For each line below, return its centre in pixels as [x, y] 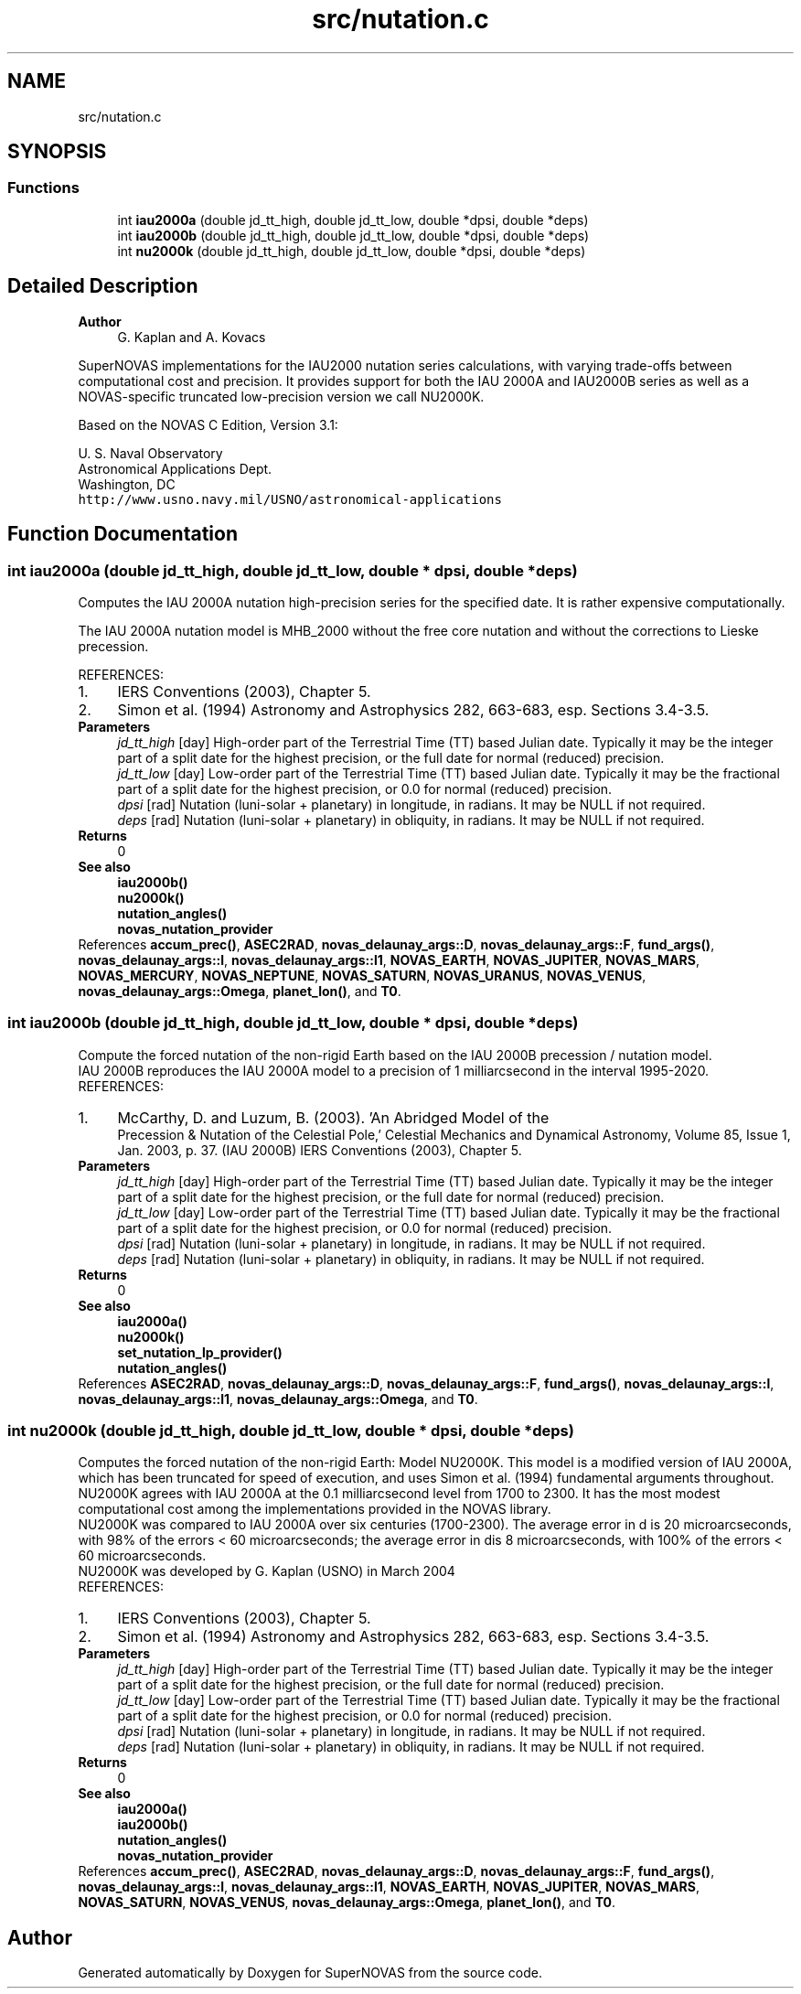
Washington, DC [127, 484]
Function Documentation [123, 534]
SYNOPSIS [57, 152]
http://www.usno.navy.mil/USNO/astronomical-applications [290, 499]
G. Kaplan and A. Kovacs [192, 337]
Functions [43, 188]
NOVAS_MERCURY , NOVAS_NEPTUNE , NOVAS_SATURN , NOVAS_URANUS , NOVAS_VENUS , [362, 975]
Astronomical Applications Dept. [175, 468]
